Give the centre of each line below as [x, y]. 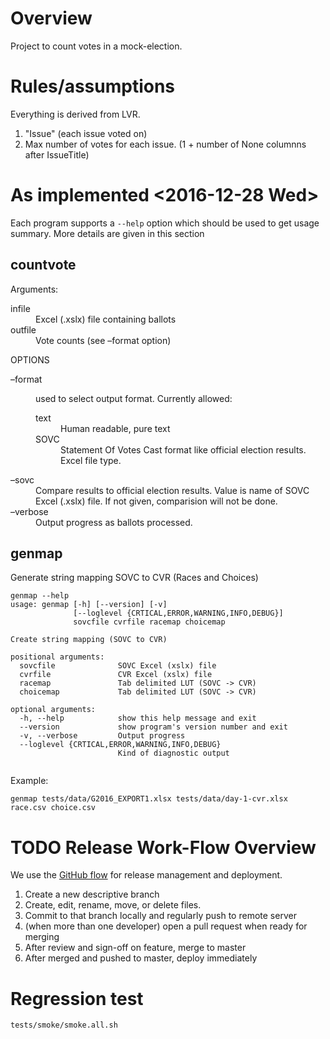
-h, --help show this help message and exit [138, 718]
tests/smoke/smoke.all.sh [64, 1025]
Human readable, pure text [115, 428]
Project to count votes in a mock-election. [96, 46]
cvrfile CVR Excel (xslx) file [116, 675]
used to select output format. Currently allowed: [134, 398]
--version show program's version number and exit [153, 727]
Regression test [77, 998]
